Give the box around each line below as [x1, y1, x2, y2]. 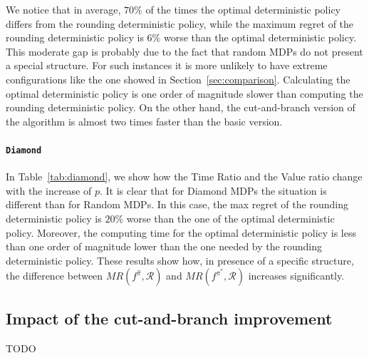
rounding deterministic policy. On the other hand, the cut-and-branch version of [6, 100, 355, 115]
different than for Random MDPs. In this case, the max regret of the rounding [6, 197, 348, 212]
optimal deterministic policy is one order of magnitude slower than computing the [6, 86, 363, 101]
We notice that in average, [6, 2, 121, 16]
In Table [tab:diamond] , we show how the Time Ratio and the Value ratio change [6, 169, 363, 184]
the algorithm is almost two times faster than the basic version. [6, 113, 283, 128]
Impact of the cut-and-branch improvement [6, 307, 333, 329]
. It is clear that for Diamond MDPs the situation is [99, 183, 327, 198]
